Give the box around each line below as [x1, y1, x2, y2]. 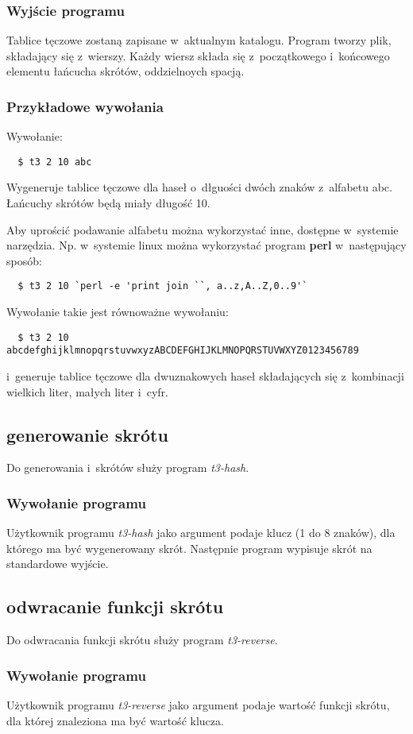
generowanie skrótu [6, 422, 168, 446]
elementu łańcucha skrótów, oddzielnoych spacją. [6, 63, 245, 79]
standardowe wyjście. [6, 555, 109, 572]
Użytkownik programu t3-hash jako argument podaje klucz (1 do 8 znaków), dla [6, 524, 396, 541]
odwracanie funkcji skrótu [6, 594, 224, 619]
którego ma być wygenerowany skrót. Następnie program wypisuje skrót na [6, 539, 372, 556]
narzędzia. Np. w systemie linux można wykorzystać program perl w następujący [6, 237, 407, 253]
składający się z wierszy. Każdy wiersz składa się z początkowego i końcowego [6, 47, 390, 64]
